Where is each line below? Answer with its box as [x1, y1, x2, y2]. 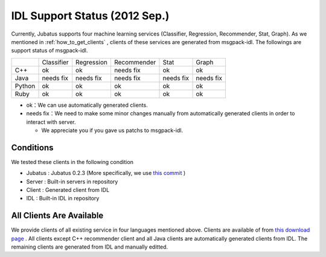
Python [14, 81, 36, 90]
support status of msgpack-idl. [11, 47, 88, 54]
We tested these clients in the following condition [11, 158, 134, 165]
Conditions [11, 142, 54, 153]
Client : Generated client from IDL [26, 186, 110, 193]
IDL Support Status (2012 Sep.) [11, 9, 170, 22]
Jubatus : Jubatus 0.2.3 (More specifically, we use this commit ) [26, 170, 186, 177]
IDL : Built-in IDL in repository [26, 195, 100, 202]
